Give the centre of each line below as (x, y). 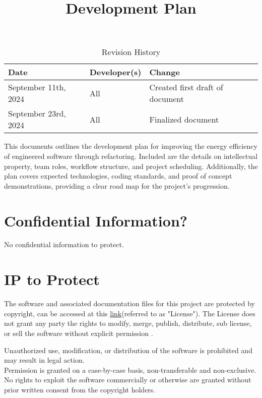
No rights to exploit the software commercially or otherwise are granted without (128, 380)
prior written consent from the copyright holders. (80, 389)
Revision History (131, 52)
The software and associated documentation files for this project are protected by (129, 303)
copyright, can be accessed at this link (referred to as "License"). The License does (130, 313)
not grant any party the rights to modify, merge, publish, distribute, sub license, (128, 323)
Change (165, 72)
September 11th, (37, 87)
